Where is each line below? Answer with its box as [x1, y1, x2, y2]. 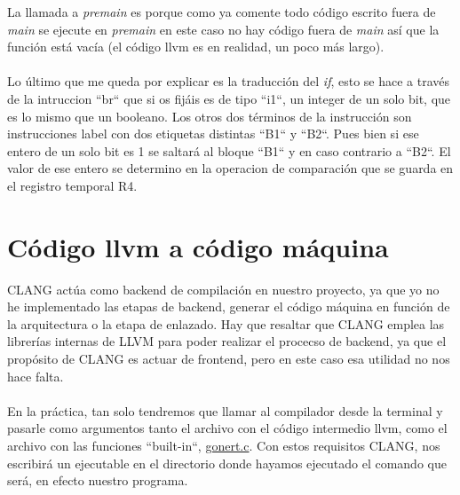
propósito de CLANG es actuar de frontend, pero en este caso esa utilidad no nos [7, 350, 450, 368]
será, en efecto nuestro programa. [7, 471, 188, 490]
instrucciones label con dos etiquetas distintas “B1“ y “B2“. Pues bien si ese [7, 124, 419, 143]
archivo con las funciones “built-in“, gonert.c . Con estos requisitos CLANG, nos [7, 436, 440, 454]
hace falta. [7, 366, 64, 385]
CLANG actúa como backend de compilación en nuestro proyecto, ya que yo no [7, 279, 440, 298]
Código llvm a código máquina [7, 228, 389, 264]
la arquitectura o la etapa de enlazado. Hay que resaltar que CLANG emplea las [7, 314, 445, 333]
